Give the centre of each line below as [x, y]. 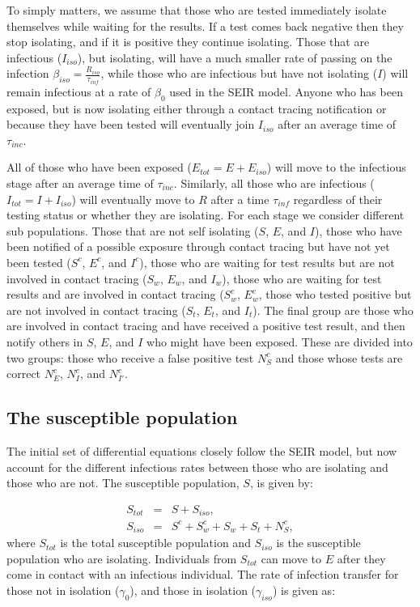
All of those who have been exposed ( [99, 167]
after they [361, 558]
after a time [240, 199]
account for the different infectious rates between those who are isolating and [197, 467]
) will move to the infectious [336, 167]
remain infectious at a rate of [79, 91]
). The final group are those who [333, 310]
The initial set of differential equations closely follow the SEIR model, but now [202, 450]
